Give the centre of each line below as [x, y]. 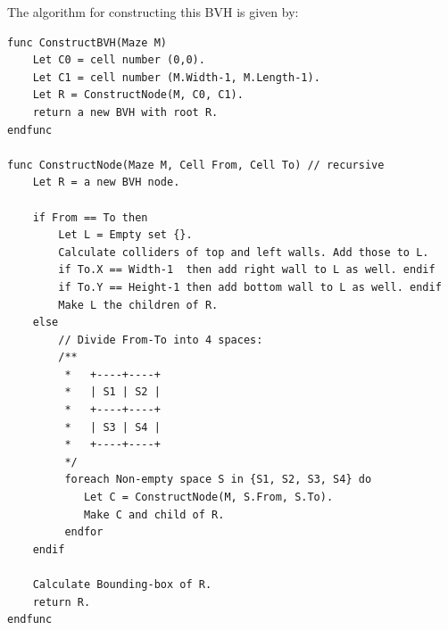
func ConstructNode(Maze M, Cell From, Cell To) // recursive [196, 165]
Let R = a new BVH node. [106, 182]
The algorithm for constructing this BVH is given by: [153, 12]
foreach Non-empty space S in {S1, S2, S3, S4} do [218, 480]
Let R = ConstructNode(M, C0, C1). [138, 95]
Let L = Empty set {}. [125, 235]
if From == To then [90, 217]
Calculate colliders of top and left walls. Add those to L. [244, 252]
